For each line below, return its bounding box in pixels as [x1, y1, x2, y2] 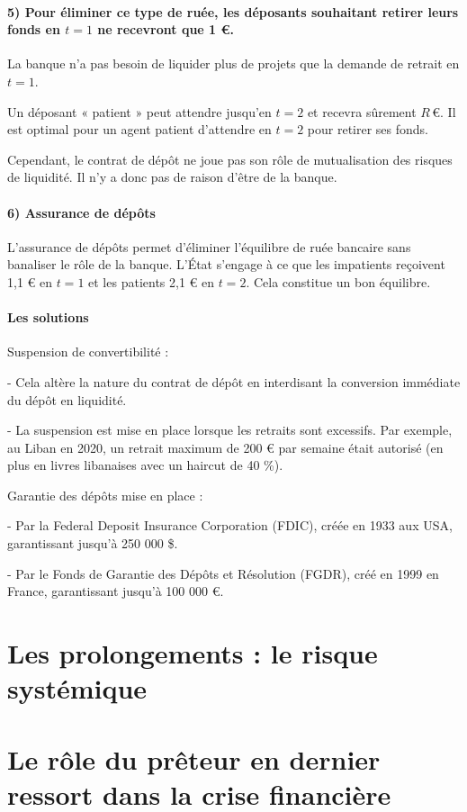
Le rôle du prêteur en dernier [7, 740, 381, 777]
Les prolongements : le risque [7, 635, 378, 672]
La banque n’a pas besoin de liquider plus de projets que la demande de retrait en [7, 54, 460, 73]
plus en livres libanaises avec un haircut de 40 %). [7, 456, 283, 474]
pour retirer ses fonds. [307, 120, 429, 139]
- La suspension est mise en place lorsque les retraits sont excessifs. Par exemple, [7, 420, 453, 439]
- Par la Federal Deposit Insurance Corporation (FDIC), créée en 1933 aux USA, [7, 516, 453, 535]
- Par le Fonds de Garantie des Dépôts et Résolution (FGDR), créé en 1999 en [7, 564, 439, 582]
